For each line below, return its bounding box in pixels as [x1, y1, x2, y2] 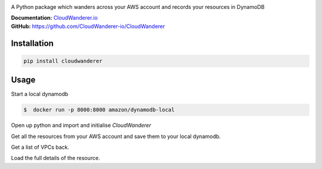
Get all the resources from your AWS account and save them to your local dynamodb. [11, 133, 221, 140]
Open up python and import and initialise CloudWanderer [11, 122, 151, 129]
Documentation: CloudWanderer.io [11, 14, 98, 21]
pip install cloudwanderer [23, 57, 103, 64]
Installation [11, 38, 54, 48]
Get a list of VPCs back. [11, 143, 70, 151]
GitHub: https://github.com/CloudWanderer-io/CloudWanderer [11, 23, 165, 30]
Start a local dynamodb [11, 90, 69, 98]
